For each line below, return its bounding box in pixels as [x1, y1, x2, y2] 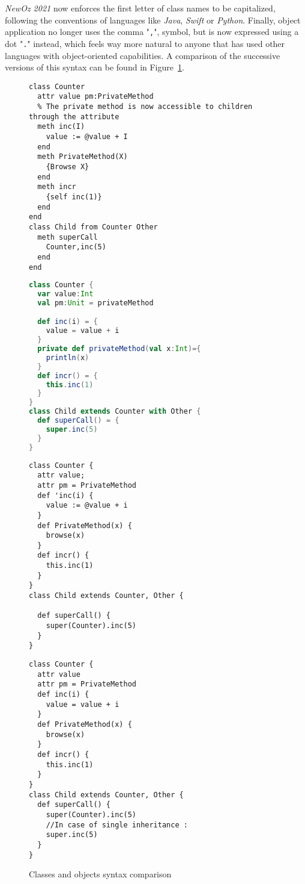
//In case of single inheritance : [46, 820, 188, 829]
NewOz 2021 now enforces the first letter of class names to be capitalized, [5, 2, 276, 14]
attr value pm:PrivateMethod [37, 92, 154, 101]
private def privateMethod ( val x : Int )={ [37, 344, 201, 353]
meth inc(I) [37, 122, 85, 131]
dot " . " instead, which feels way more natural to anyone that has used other [5, 37, 285, 49]
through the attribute [29, 112, 119, 121]
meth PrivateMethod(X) [37, 152, 128, 161]
